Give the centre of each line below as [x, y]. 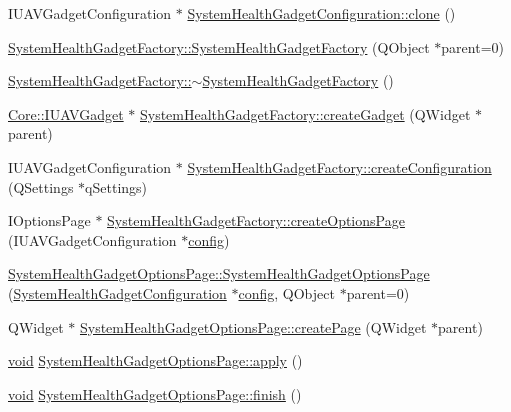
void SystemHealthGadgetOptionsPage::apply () [155, 360]
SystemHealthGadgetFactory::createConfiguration [339, 166]
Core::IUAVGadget [66, 113]
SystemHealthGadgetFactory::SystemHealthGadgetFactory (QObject [219, 46]
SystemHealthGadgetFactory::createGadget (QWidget [305, 113]
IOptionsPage [49, 220]
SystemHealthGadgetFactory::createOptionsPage [256, 220]
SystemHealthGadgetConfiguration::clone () [321, 13]
